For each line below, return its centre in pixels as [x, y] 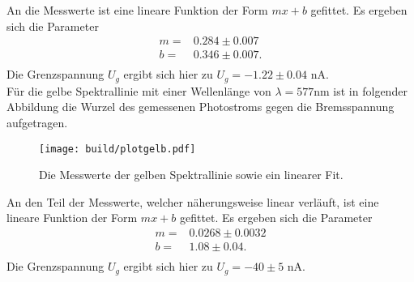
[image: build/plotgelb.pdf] [117, 149]
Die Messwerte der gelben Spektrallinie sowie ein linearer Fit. [191, 175]
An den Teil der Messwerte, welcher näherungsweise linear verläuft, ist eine [193, 201]
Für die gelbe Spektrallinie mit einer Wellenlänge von [139, 90]
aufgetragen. [37, 122]
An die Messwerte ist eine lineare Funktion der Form [137, 10]
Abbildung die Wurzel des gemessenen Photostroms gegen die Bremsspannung [201, 107]
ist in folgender [370, 90]
